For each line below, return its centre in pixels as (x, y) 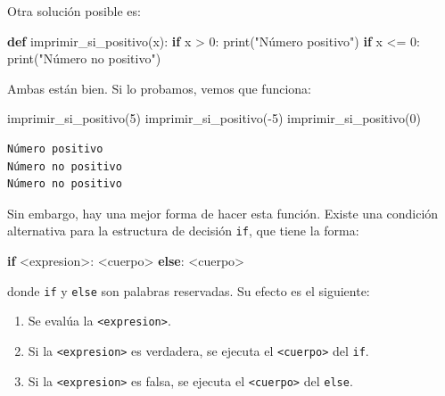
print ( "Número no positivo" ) (84, 58)
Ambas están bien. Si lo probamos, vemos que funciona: (160, 88)
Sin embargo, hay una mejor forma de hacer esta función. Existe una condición (223, 213)
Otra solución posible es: (74, 11)
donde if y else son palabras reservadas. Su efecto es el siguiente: (189, 290)
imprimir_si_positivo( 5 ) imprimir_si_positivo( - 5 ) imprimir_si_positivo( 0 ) (214, 118)
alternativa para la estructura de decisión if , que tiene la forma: (183, 231)
